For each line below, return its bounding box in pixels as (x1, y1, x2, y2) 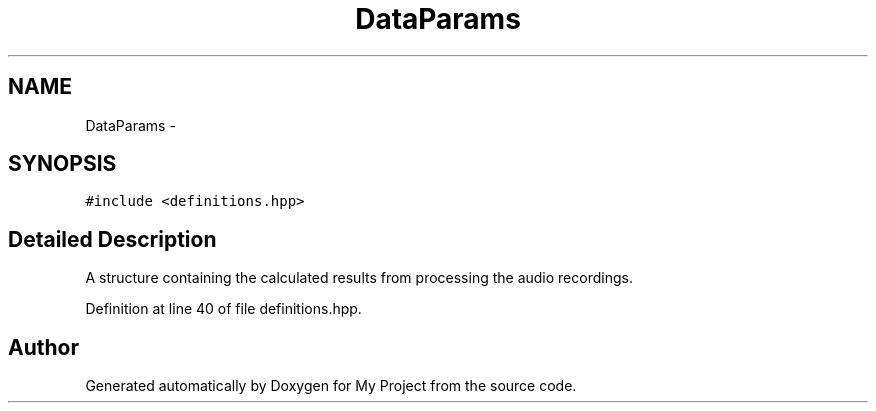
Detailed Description (8, 226, 217, 252)
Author (8, 334, 79, 360)
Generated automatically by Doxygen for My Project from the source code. (85, 377, 577, 395)
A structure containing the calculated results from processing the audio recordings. (85, 269, 633, 287)
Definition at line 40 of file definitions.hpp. (85, 300, 362, 318)
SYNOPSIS (8, 151, 117, 177)
